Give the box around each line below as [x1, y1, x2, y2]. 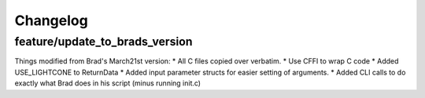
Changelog [14, 12, 88, 29]
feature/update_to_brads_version [14, 34, 193, 49]
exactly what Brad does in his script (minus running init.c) [14, 78, 201, 88]
